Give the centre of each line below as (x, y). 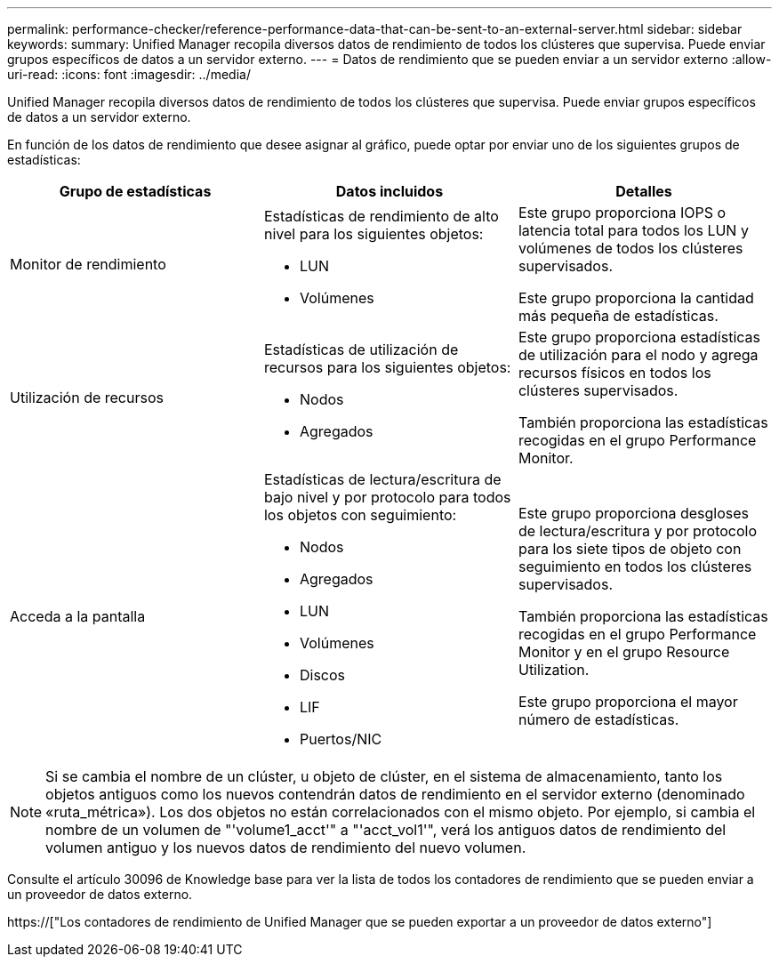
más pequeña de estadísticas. (618, 316)
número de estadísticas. (598, 719)
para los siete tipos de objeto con (630, 549)
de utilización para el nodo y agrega (638, 355)
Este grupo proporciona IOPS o (622, 213)
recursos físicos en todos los (614, 373)
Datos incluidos (389, 191)
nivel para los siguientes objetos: (373, 234)
